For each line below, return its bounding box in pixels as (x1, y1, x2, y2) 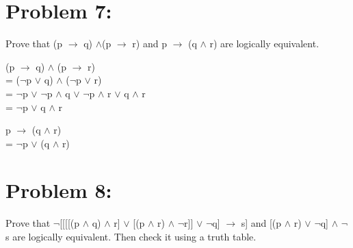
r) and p (132, 36, 167, 51)
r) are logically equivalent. (209, 36, 319, 51)
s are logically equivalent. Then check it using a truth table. (5, 230, 257, 243)
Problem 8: (5, 176, 112, 204)
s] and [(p (241, 216, 282, 230)
